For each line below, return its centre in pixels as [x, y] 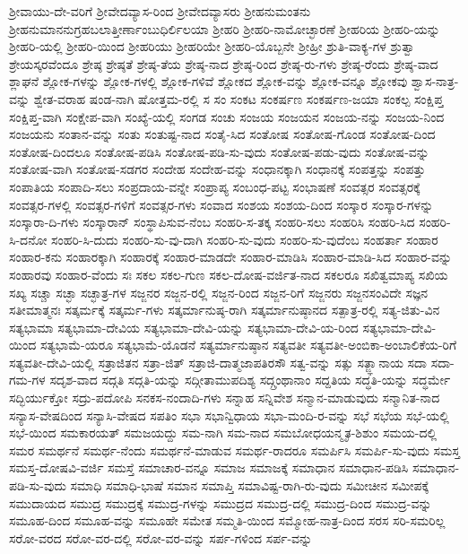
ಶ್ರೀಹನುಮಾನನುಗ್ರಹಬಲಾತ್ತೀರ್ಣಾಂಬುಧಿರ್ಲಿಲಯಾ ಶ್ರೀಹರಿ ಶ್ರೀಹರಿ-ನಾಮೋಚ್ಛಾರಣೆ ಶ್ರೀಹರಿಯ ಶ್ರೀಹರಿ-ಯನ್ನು [225, 28]
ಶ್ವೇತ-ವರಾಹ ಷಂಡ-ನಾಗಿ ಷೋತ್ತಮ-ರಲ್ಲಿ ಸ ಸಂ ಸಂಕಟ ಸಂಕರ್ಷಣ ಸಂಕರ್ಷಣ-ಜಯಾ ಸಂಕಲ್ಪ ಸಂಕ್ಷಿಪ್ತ [238, 98]
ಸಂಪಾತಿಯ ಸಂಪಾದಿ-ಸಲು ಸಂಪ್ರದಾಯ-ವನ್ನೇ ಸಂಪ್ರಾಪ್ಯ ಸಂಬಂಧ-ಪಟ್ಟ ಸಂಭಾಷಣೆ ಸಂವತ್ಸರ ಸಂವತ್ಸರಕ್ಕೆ [215, 186]
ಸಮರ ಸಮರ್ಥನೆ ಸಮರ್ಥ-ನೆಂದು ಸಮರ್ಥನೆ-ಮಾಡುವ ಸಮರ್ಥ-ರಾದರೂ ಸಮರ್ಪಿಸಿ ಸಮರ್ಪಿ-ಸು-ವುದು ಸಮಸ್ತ [234, 450]
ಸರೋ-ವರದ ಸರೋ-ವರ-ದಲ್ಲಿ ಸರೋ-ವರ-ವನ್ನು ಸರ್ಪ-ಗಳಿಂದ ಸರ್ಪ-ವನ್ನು [161, 537]
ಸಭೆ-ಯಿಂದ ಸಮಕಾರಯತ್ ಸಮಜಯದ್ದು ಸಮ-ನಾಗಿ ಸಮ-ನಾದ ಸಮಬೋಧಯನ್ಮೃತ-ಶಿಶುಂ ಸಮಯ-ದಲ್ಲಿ [223, 433]
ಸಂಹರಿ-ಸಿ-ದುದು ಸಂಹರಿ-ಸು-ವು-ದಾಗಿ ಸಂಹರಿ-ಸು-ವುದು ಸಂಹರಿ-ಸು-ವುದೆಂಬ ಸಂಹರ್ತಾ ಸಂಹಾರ [245, 239]
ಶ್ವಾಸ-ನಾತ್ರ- [435, 81]
